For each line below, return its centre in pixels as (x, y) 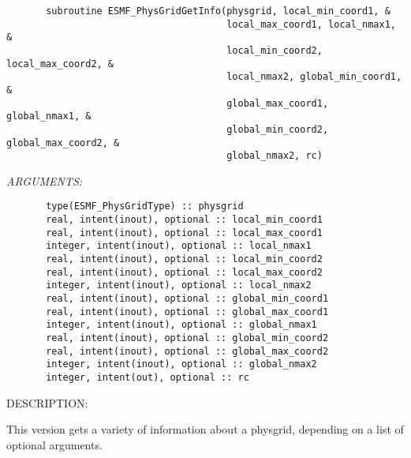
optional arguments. (54, 444)
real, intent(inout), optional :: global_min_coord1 (187, 299)
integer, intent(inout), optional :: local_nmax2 (179, 285)
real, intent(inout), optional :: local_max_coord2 (184, 272)
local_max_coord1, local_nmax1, (311, 24)
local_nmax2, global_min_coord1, (314, 77)
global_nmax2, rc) (275, 156)
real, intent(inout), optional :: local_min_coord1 (184, 220)
